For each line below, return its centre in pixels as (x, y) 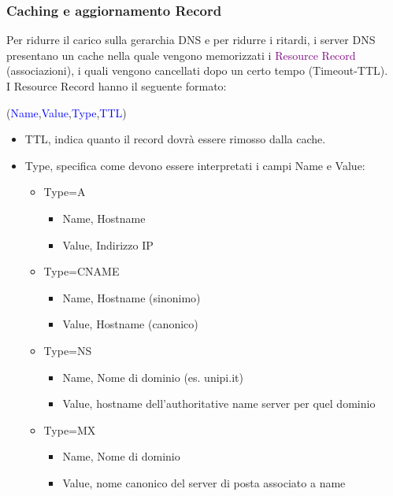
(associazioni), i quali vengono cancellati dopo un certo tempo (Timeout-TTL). (197, 70)
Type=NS (68, 350)
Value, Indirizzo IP (108, 244)
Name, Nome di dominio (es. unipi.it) (153, 377)
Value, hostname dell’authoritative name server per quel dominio (219, 403)
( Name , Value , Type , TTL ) (67, 112)
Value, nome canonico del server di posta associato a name (204, 482)
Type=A (65, 192)
